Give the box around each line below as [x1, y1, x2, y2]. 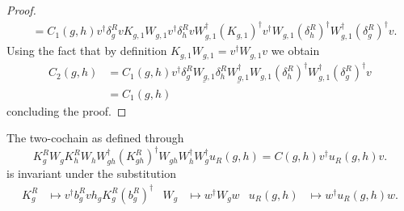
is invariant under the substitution [6, 165, 176, 182]
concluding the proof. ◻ [6, 102, 127, 119]
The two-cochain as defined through [6, 129, 184, 146]
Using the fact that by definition [6, 42, 167, 59]
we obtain [271, 42, 320, 59]
